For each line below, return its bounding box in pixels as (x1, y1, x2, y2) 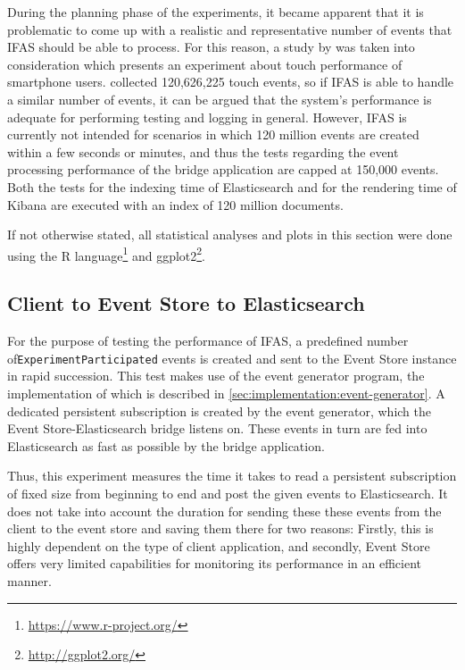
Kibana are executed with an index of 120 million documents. (7, 195, 344, 214)
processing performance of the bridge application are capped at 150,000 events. (7, 160, 439, 179)
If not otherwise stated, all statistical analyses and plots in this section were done (7, 225, 453, 244)
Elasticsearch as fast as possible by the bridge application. (7, 436, 325, 455)
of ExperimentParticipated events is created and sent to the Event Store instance (7, 348, 457, 367)
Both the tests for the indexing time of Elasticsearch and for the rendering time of (7, 177, 457, 196)
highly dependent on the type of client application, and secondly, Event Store (7, 536, 430, 555)
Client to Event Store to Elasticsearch (7, 289, 365, 317)
